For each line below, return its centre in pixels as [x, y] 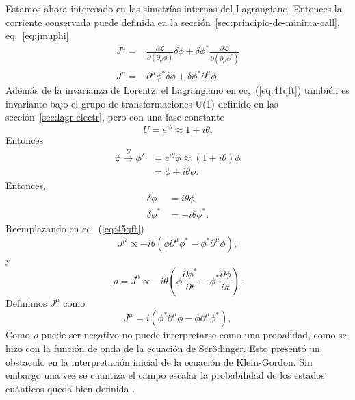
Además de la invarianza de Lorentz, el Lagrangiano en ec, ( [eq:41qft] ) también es [177, 90]
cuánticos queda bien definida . [70, 388]
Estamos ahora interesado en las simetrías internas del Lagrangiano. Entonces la [174, 8]
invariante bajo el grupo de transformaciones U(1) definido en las [142, 103]
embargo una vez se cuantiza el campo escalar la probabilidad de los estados [165, 375]
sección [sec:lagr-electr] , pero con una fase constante [115, 117]
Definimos [26, 302]
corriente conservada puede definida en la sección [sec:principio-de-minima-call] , [173, 22]
